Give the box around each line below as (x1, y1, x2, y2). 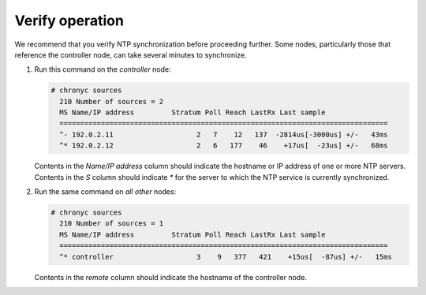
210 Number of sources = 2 (59, 97, 164, 106)
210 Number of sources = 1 (59, 219, 164, 228)
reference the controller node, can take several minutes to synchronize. (14, 50, 248, 59)
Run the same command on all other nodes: (34, 187, 177, 196)
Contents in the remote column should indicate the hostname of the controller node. (34, 272, 308, 282)
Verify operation (14, 12, 124, 29)
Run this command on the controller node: (34, 65, 171, 74)
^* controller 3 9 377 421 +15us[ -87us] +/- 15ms (59, 252, 392, 261)
